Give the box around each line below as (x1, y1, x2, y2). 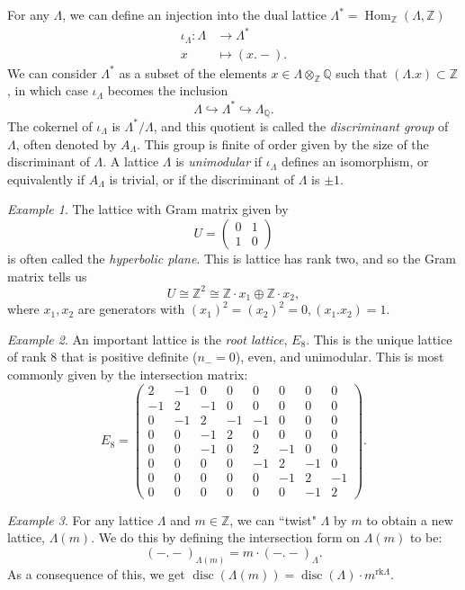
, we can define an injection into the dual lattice (62, 5, 326, 23)
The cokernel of (7, 116, 93, 135)
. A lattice (103, 152, 159, 171)
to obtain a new (366, 510, 453, 529)
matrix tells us (7, 266, 87, 285)
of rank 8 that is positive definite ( (7, 347, 198, 366)
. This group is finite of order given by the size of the (137, 134, 429, 153)
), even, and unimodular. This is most (235, 347, 444, 366)
